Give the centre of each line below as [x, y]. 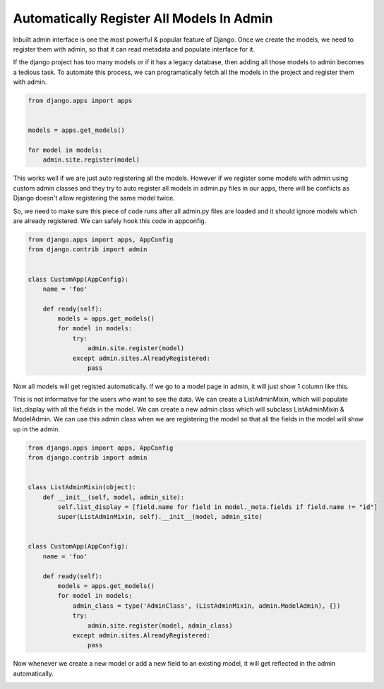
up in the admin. [36, 429]
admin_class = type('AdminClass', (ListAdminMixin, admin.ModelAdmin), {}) [206, 606]
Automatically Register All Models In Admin [143, 18]
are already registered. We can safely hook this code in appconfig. [110, 221]
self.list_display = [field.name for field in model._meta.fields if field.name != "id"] [217, 507]
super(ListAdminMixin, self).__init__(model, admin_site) [160, 517]
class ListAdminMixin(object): [82, 487]
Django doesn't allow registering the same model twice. [94, 198]
